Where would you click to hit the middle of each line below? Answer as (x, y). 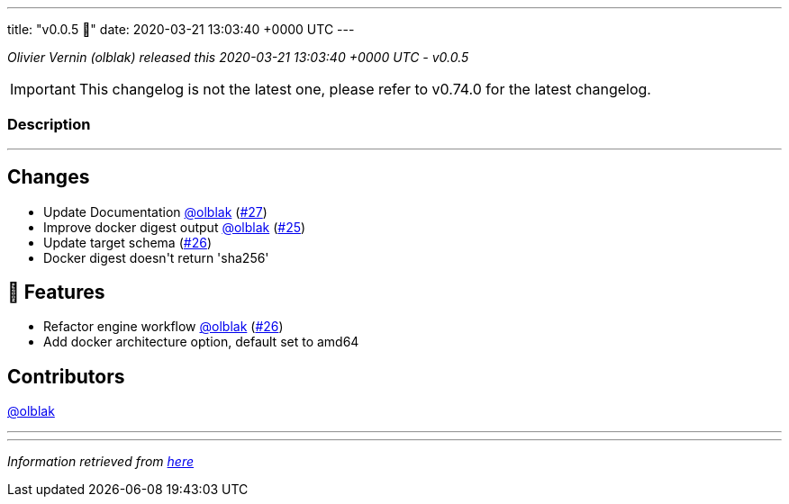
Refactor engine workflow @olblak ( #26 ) (163, 327)
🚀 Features (56, 292)
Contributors (66, 376)
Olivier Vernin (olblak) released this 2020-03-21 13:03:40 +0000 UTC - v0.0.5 (238, 57)
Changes (49, 177)
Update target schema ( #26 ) (127, 242)
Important (43, 89)
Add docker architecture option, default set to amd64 (201, 342)
